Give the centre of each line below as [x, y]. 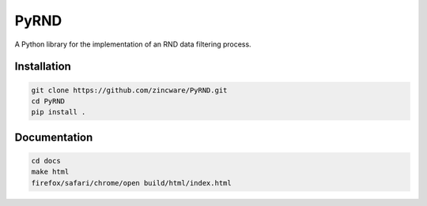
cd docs [46, 161]
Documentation [54, 137]
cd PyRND [48, 101]
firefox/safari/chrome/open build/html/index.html [132, 183]
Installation [43, 67]
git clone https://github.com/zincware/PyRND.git [129, 90]
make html [50, 172]
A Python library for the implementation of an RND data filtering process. [133, 44]
